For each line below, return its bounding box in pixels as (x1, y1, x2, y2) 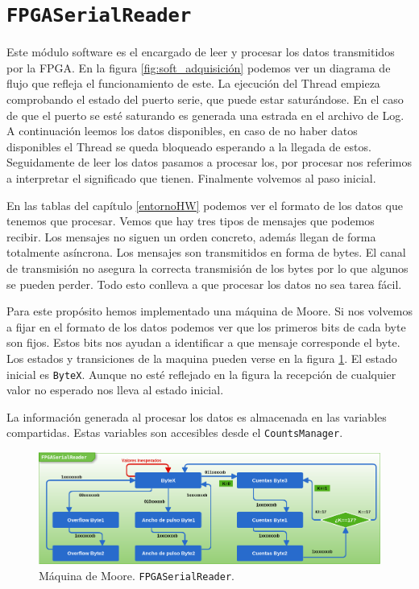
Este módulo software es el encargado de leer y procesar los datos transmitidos (6, 43, 395, 60)
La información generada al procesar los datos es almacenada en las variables (6, 408, 387, 425)
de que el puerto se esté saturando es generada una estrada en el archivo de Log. (6, 106, 404, 123)
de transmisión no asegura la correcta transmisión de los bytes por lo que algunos (6, 259, 409, 276)
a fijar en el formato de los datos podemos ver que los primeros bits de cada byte (6, 318, 406, 335)
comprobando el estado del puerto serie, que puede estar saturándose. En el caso (6, 91, 404, 108)
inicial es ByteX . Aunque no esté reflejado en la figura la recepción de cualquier (6, 365, 396, 382)
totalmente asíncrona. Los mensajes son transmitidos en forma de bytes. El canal (6, 244, 406, 261)
